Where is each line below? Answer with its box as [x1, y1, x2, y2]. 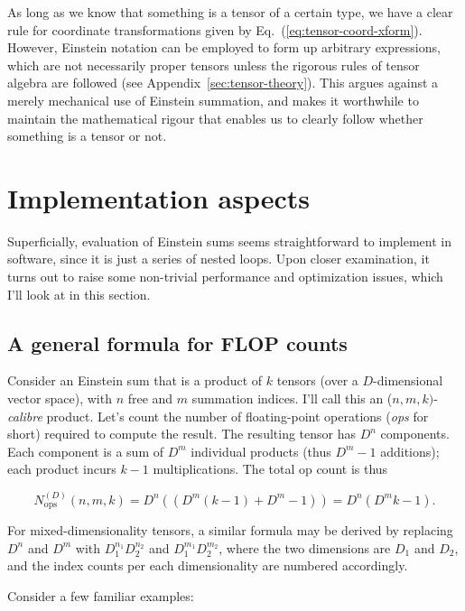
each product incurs [7, 459, 116, 478]
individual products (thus [191, 441, 331, 460]
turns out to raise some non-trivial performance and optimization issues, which [7, 267, 443, 286]
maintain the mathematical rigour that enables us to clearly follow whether [7, 108, 423, 127]
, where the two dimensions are [219, 538, 391, 557]
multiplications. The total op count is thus [153, 459, 388, 478]
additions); [380, 441, 440, 460]
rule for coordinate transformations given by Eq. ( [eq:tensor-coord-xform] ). [7, 20, 423, 39]
